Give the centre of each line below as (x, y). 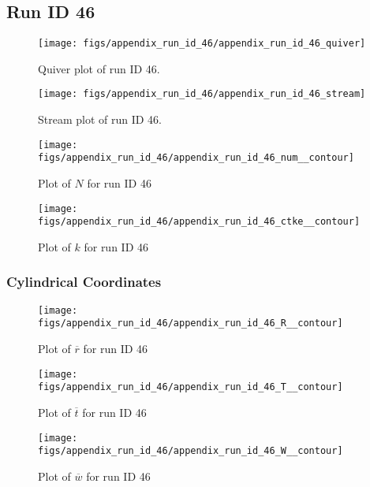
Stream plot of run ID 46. (100, 119)
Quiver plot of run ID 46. (99, 68)
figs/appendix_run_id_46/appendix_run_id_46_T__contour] (191, 387)
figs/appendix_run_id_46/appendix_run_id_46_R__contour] (191, 323)
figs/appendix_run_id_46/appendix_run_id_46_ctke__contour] (199, 222)
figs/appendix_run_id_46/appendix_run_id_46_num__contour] (196, 158)
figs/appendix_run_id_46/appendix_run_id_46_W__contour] (191, 451)
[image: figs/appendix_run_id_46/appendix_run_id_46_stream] (202, 94)
